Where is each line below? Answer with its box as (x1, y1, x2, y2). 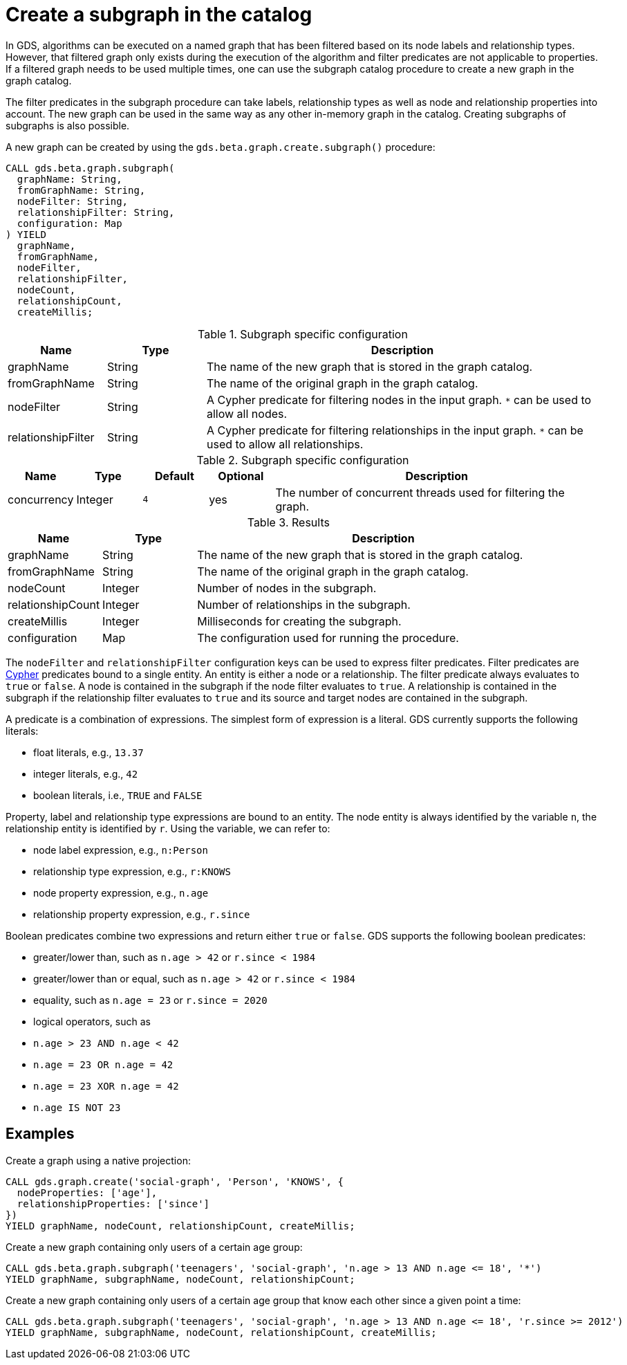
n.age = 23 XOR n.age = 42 (33, 1080, 179, 1092)
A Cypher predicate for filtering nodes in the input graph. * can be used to (206, 392, 592, 407)
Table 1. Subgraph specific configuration (198, 327, 408, 341)
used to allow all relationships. (206, 437, 364, 451)
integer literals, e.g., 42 (33, 767, 138, 780)
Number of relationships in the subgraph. (197, 597, 411, 612)
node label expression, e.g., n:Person (33, 843, 208, 856)
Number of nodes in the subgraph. (197, 580, 377, 595)
